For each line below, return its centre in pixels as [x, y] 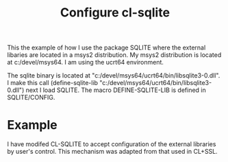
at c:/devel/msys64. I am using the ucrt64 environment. [86, 62]
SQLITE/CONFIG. [31, 97]
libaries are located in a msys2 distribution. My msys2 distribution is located [114, 55]
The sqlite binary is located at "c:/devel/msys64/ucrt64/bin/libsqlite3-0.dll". [114, 76]
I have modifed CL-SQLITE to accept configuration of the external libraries [112, 144]
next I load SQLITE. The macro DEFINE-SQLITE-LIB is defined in [116, 90]
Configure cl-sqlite [115, 13]
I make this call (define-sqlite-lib [52, 83]
